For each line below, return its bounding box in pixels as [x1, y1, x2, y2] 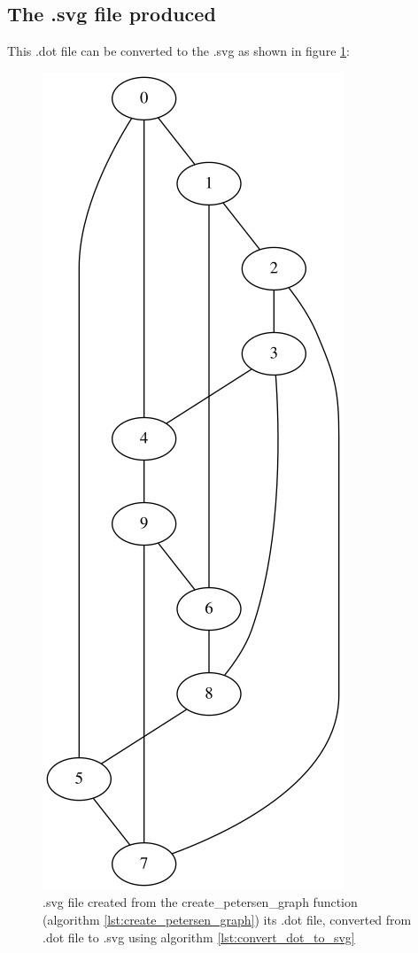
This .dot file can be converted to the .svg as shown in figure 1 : [7, 42, 350, 60]
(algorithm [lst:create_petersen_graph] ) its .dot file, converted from [43, 910, 412, 928]
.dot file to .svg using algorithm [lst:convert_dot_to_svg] [43, 927, 355, 946]
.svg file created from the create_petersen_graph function [43, 893, 358, 911]
